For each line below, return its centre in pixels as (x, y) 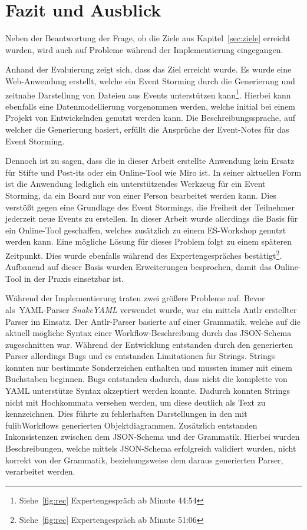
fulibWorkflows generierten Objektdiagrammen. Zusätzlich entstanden (131, 425)
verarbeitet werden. (40, 471)
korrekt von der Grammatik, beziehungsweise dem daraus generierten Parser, (144, 460)
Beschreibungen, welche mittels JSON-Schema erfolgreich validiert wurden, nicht (151, 448)
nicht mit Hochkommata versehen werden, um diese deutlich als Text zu (136, 402)
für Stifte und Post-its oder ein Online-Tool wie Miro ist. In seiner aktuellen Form (153, 172)
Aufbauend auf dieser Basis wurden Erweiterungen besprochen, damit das (138, 267)
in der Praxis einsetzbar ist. (74, 278)
